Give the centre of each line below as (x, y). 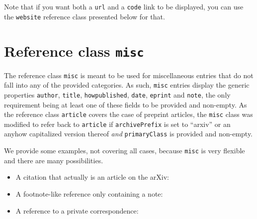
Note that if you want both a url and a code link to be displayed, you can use (124, 6)
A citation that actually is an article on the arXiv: (92, 177)
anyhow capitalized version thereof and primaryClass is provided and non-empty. (128, 134)
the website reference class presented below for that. (85, 16)
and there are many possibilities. (54, 160)
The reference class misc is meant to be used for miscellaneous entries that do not (129, 75)
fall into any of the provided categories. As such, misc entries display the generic (127, 85)
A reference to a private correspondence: (77, 210)
